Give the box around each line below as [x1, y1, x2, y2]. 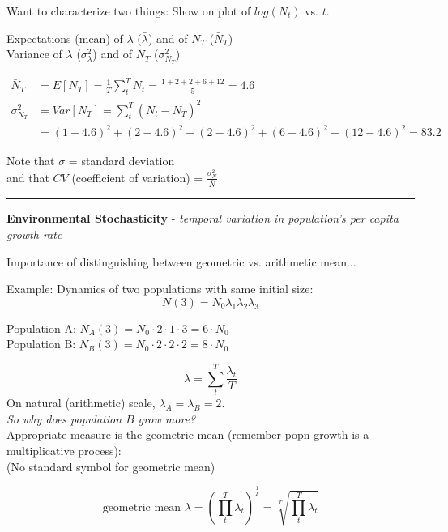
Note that [6, 152, 55, 169]
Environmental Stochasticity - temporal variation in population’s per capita [6, 210, 399, 227]
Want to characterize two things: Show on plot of [6, 2, 251, 19]
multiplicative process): [6, 441, 122, 458]
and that [6, 168, 49, 185]
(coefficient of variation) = [71, 168, 203, 185]
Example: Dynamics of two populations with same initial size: [6, 280, 314, 297]
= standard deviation [68, 152, 175, 169]
